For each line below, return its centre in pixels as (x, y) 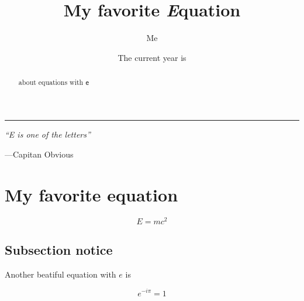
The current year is (152, 57)
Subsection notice (59, 250)
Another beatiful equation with (61, 274)
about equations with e (54, 82)
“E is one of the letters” (48, 134)
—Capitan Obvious (39, 154)
